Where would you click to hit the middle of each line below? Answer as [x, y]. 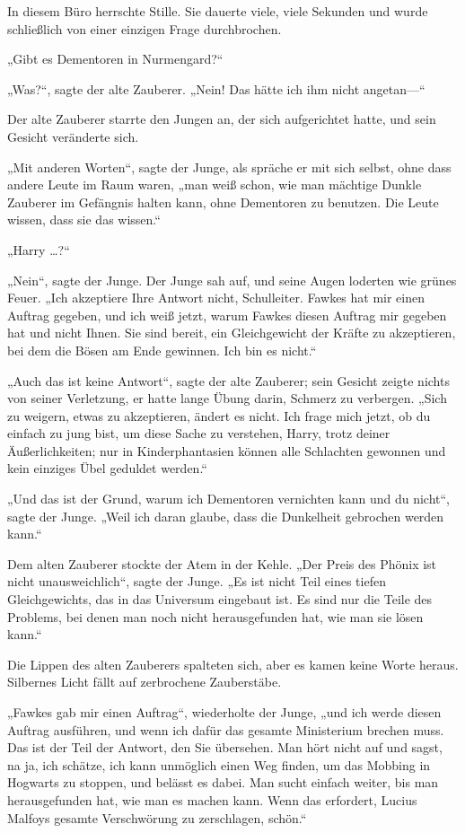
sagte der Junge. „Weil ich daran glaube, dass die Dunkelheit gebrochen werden [226, 516]
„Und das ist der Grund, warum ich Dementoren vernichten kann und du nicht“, [229, 499]
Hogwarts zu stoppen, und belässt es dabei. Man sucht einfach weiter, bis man [223, 782]
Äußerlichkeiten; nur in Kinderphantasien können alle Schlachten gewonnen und [227, 450]
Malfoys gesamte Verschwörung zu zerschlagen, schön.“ [157, 817]
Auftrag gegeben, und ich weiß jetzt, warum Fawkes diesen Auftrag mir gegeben [227, 315]
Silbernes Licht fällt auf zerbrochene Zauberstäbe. [145, 682]
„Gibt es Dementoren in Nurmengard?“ [115, 59]
